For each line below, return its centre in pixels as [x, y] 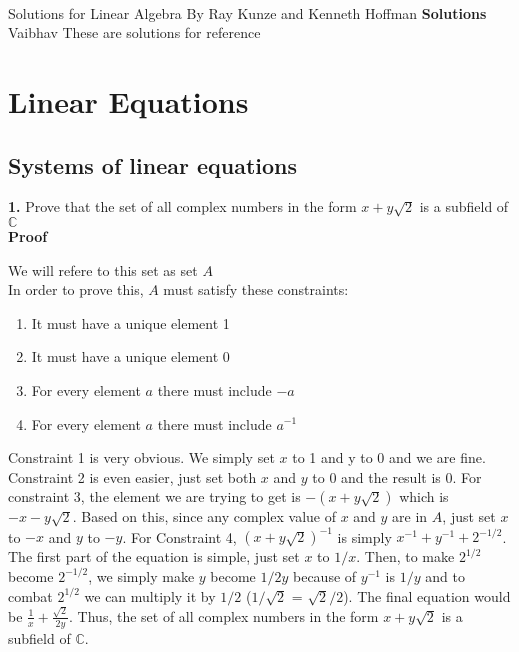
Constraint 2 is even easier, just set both [132, 476]
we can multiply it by [150, 595]
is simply [364, 536]
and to [445, 575]
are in [410, 516]
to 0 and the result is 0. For [397, 476]
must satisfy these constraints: [256, 289]
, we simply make [141, 575]
